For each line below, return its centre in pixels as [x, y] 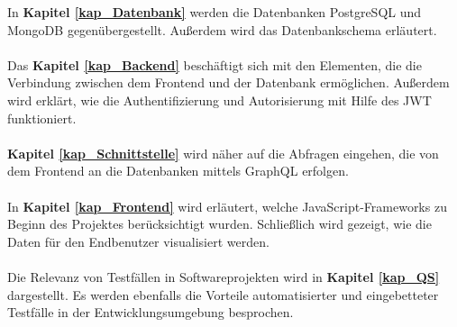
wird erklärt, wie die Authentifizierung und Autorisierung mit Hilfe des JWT [219, 100]
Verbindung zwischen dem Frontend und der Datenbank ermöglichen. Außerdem [228, 82]
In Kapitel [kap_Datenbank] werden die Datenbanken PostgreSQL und [215, 12]
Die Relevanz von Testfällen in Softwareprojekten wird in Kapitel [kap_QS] [224, 276]
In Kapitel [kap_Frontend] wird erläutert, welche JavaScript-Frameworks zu [227, 206]
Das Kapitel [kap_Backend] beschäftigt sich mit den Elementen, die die [215, 64]
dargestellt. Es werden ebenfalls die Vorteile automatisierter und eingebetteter [223, 294]
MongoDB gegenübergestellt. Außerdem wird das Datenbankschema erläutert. [222, 29]
